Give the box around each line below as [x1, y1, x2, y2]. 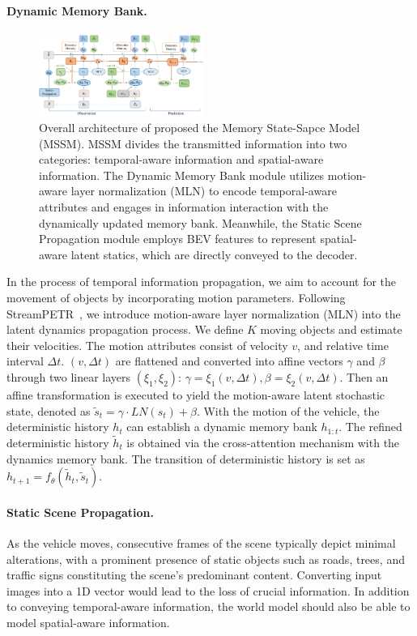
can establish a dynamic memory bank [126, 418, 317, 435]
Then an [347, 368, 389, 385]
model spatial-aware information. [6, 613, 170, 630]
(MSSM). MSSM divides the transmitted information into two [39, 134, 347, 152]
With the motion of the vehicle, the [203, 402, 380, 419]
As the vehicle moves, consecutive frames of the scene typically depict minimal [6, 534, 396, 551]
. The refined [338, 418, 402, 435]
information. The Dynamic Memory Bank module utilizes [39, 166, 325, 183]
